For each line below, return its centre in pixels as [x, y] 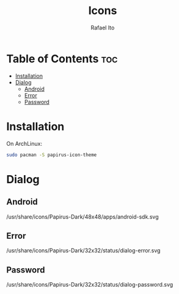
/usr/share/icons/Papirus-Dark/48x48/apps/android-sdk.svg [82, 217]
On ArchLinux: [24, 143]
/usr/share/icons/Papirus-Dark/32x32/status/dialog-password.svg [90, 285]
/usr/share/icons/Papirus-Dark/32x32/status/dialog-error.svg [83, 251]
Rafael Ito [103, 28]
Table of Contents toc [62, 58]
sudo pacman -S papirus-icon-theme [52, 155]
